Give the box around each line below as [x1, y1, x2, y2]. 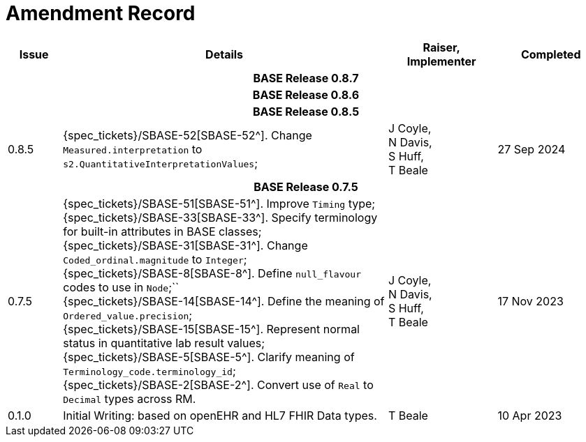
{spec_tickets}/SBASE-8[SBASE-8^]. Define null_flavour [63, 266, 361, 280]
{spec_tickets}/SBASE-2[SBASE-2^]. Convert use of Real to [63, 377, 374, 392]
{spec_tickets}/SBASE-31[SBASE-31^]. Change [63, 238, 308, 252]
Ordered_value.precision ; [63, 307, 193, 322]
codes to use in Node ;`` [63, 280, 180, 294]
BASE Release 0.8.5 [252, 104, 360, 119]
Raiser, [423, 40, 460, 54]
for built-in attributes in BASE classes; [63, 224, 262, 238]
